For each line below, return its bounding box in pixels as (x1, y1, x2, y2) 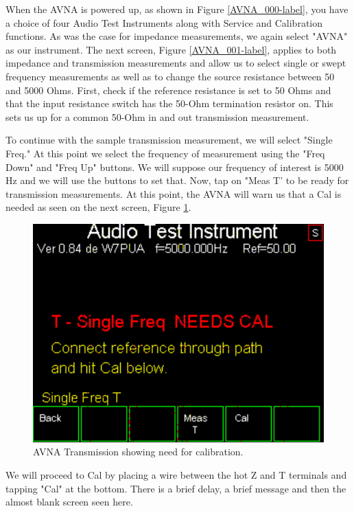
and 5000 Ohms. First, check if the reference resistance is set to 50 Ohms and (5, 82, 331, 97)
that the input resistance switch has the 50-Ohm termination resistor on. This (5, 96, 333, 111)
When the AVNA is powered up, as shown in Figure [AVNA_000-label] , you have (5, 2, 349, 16)
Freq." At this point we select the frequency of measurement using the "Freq (5, 146, 325, 160)
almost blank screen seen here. (5, 495, 133, 509)
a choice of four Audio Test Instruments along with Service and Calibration (5, 15, 323, 30)
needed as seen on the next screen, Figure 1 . (5, 200, 191, 214)
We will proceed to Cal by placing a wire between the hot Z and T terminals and (5, 467, 347, 481)
